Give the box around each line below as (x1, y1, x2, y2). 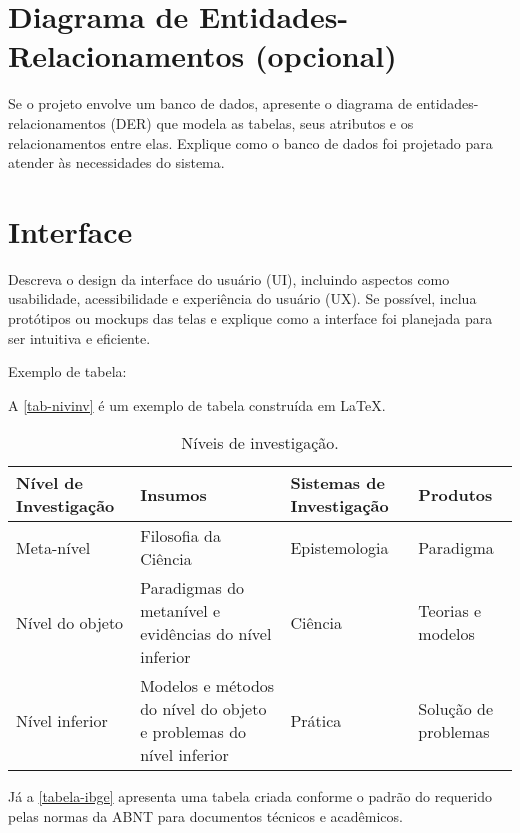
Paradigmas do (140, 576, 245, 600)
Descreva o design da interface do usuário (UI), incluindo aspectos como (8, 268, 450, 289)
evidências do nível (140, 622, 272, 646)
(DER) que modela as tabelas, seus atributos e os (110, 112, 414, 133)
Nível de (16, 471, 84, 495)
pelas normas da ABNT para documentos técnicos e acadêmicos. (8, 805, 403, 826)
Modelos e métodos (140, 674, 275, 698)
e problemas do (140, 720, 247, 744)
